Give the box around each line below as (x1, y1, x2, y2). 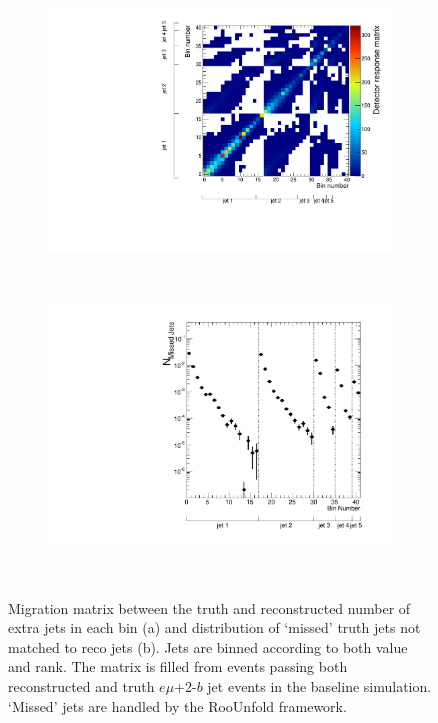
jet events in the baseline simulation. (207, 675, 432, 696)
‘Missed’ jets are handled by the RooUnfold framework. (8, 695, 347, 716)
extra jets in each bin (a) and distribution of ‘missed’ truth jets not (8, 617, 421, 638)
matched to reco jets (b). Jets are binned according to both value (8, 636, 408, 657)
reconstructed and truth (8, 675, 155, 696)
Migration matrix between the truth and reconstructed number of (8, 597, 411, 618)
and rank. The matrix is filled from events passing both (8, 656, 348, 677)
